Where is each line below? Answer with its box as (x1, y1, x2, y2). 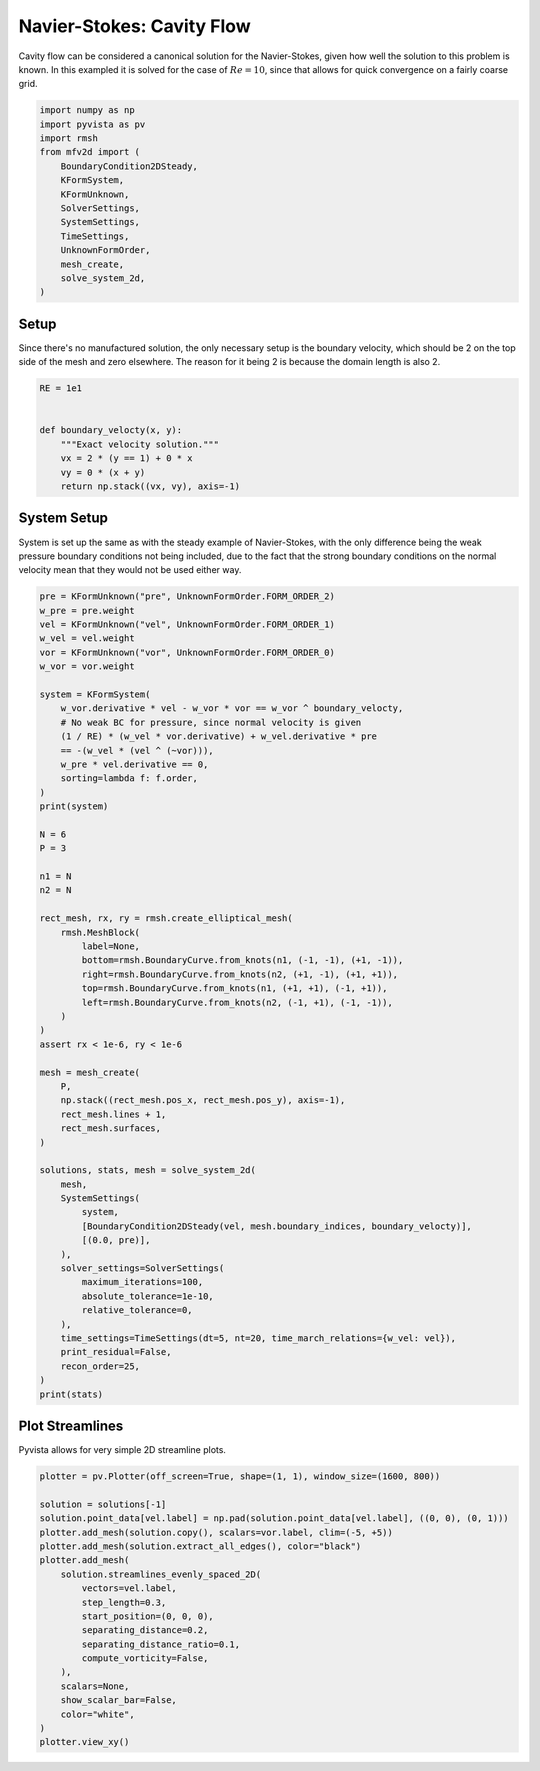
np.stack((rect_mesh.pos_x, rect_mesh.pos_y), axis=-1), (60, 1095, 346, 1106)
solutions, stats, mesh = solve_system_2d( (39, 1165, 257, 1176)
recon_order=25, (60, 1360, 140, 1372)
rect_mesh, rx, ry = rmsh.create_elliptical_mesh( (39, 913, 294, 924)
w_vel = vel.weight (39, 633, 135, 644)
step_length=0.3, (81, 1596, 167, 1608)
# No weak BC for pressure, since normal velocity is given (60, 716, 362, 728)
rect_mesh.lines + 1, (60, 1108, 167, 1120)
